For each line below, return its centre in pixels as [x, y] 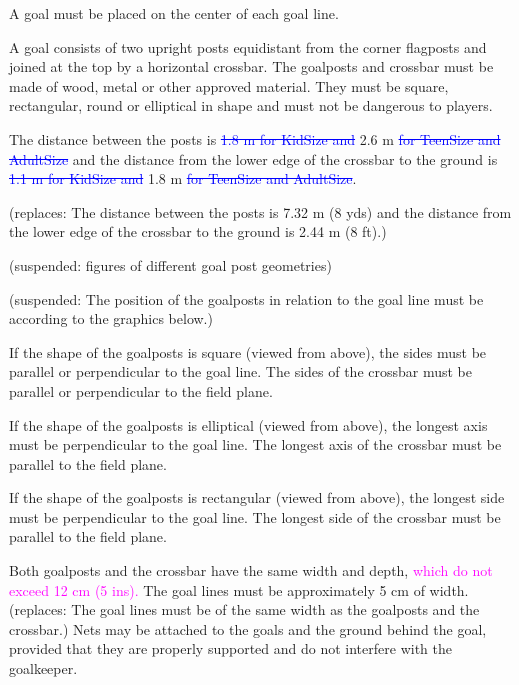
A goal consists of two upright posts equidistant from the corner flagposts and [248, 46]
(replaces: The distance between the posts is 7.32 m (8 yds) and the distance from [260, 211]
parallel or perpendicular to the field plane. [141, 390]
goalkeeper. [43, 668]
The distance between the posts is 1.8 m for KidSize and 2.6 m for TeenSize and [255, 138]
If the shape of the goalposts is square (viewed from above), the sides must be [248, 351]
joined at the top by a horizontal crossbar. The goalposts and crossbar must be [251, 66]
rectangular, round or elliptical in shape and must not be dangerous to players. [251, 105]
